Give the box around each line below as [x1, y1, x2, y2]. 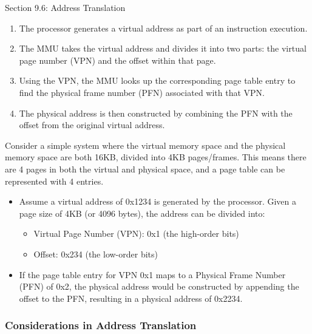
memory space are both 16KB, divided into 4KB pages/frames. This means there [5, 151, 307, 163]
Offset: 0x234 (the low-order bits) [33, 247, 158, 260]
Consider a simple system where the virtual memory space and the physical [5, 138, 286, 151]
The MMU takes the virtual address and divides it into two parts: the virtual [19, 42, 307, 55]
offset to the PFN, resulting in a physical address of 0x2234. [19, 291, 243, 304]
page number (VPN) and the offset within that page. [19, 53, 216, 66]
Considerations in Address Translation [5, 318, 197, 333]
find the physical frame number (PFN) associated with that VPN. [19, 86, 265, 98]
